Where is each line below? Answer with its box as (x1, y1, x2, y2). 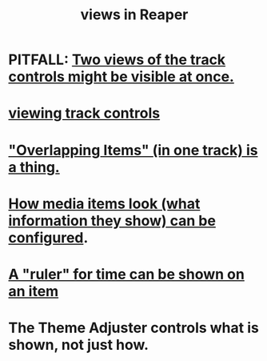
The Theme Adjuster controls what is (8, 319, 260, 337)
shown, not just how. (8, 336, 149, 354)
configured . (8, 228, 89, 247)
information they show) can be (8, 211, 216, 230)
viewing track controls (8, 104, 161, 122)
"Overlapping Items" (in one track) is (8, 141, 258, 159)
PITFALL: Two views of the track (8, 50, 226, 69)
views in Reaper (80, 6, 189, 24)
